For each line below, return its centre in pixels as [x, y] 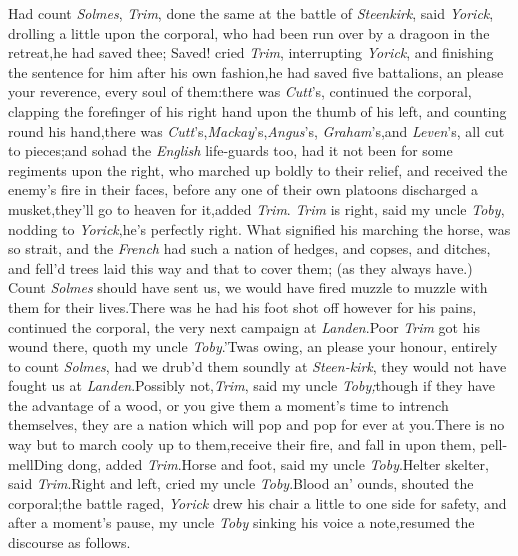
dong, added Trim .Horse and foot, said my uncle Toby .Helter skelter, [278, 463]
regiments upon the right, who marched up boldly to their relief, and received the [258, 169]
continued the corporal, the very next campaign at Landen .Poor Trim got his [244, 326]
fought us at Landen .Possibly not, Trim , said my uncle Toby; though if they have [251, 385]
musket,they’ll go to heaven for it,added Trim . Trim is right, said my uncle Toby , [256, 208]
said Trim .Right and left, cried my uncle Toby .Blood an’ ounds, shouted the [241, 483]
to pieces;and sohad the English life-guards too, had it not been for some [230, 150]
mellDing [36, 463]
